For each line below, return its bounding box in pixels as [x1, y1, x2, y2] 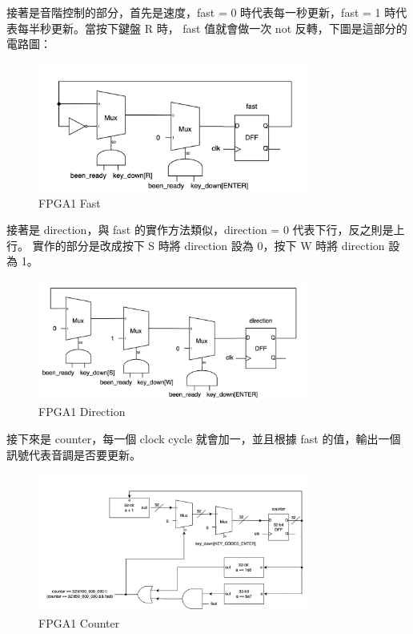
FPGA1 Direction [38, 403, 126, 420]
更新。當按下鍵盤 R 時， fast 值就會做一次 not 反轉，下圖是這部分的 [50, 19, 407, 36]
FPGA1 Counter [38, 614, 120, 631]
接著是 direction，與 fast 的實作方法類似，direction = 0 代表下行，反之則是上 [6, 221, 405, 238]
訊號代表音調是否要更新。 [6, 446, 141, 462]
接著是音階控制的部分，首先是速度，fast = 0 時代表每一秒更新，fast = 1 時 [6, 4, 396, 20]
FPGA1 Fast [38, 194, 101, 211]
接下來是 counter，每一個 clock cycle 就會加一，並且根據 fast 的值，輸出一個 [6, 430, 401, 446]
